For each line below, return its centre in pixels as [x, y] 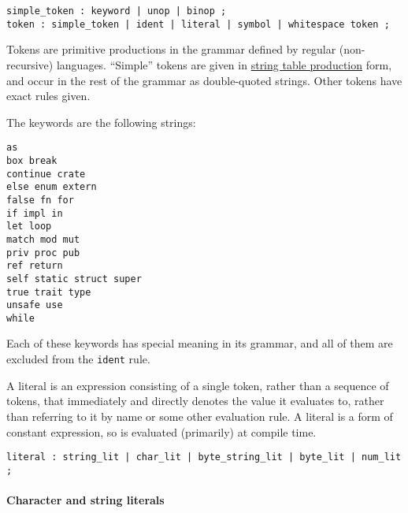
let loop [29, 227]
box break [32, 160]
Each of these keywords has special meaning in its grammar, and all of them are [200, 343]
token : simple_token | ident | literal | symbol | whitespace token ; [198, 24]
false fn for [40, 200]
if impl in [35, 213]
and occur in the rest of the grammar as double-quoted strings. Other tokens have [204, 80]
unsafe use [35, 305]
